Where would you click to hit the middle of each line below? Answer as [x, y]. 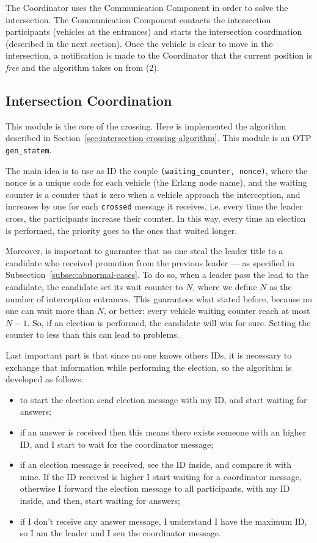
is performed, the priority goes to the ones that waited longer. [122, 230]
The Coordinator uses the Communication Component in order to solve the [147, 7]
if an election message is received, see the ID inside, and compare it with [156, 465]
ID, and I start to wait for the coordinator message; [117, 444]
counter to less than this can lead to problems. [93, 334]
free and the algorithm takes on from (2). [82, 67]
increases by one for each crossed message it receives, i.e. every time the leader [154, 206]
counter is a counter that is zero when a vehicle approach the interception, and [153, 194]
